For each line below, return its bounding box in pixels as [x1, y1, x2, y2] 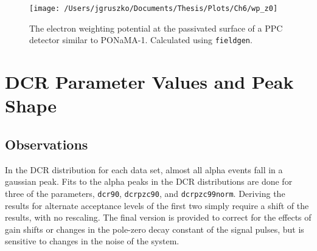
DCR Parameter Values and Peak [5, 69, 294, 94]
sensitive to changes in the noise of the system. [5, 235, 179, 247]
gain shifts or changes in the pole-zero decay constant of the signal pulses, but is [5, 222, 304, 235]
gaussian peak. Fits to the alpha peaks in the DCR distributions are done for [5, 175, 293, 188]
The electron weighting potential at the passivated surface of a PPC [29, 21, 283, 34]
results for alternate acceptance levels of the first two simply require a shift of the [5, 199, 309, 211]
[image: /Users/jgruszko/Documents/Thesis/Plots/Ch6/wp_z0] [29, 4, 278, 13]
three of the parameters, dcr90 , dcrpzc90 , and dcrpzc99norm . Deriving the [5, 187, 285, 199]
